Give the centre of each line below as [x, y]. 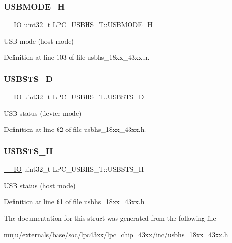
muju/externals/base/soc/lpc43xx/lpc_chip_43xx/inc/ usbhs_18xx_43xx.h [116, 234]
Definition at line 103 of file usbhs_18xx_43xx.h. [77, 57]
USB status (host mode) [40, 185]
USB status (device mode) [43, 113]
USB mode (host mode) [39, 40]
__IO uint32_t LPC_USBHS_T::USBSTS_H [74, 169]
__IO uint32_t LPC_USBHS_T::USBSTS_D [74, 97]
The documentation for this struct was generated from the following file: [111, 218]
